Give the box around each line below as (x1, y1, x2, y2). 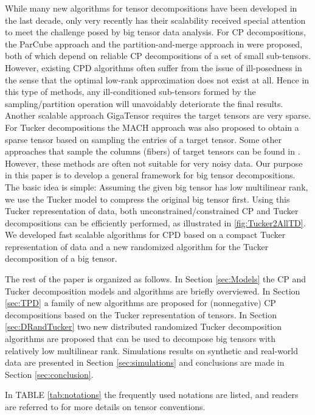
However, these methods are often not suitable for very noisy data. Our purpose (5, 156, 303, 169)
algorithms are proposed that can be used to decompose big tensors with (5, 332, 276, 345)
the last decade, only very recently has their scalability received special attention (5, 13, 306, 26)
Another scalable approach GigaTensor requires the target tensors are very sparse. (5, 109, 311, 122)
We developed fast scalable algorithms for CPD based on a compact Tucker (5, 228, 286, 241)
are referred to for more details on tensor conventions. (5, 400, 206, 413)
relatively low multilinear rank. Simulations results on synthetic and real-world (5, 344, 299, 357)
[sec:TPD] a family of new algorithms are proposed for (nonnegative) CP (5, 296, 276, 309)
